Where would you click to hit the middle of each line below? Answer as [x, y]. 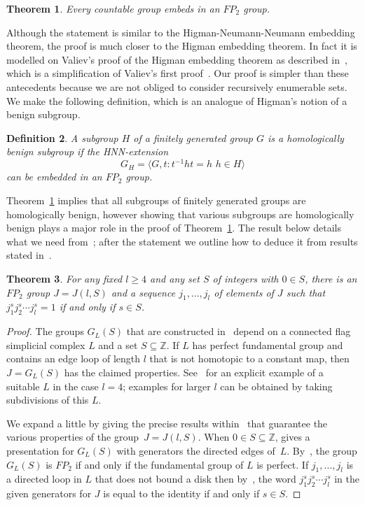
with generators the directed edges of [196, 450]
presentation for [40, 450]
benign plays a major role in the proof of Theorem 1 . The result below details [174, 228]
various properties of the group [73, 437]
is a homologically [306, 137]
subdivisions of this [48, 400]
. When [214, 437]
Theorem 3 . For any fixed [64, 278]
